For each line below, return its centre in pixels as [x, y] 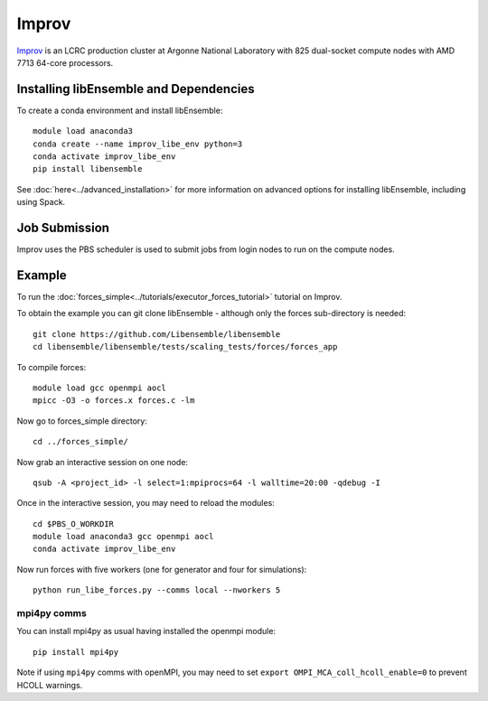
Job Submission [63, 228]
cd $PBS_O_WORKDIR [74, 523]
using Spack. [41, 202]
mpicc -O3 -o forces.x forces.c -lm [114, 401]
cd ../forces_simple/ [80, 442]
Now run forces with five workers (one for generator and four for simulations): [162, 569]
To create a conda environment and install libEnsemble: [120, 110]
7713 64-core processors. [65, 62]
